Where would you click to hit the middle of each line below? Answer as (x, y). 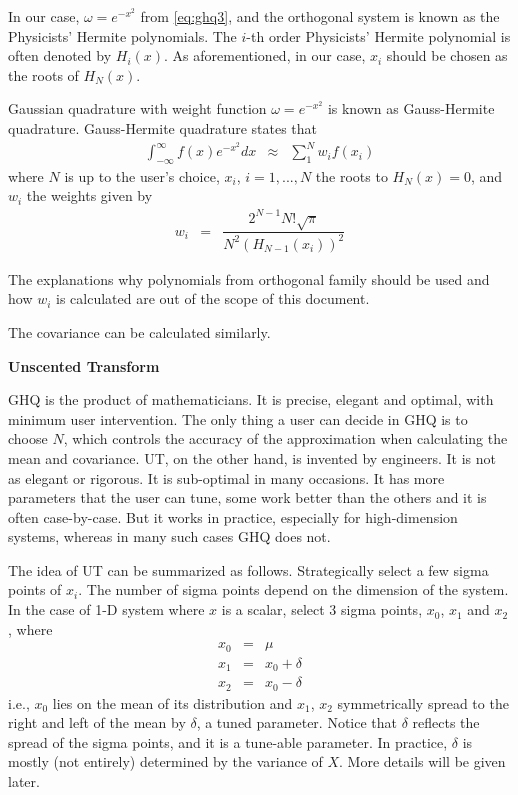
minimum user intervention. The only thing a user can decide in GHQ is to (238, 418)
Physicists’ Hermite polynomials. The (122, 35)
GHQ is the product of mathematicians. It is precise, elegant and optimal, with (251, 399)
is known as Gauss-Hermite (411, 108)
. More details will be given (422, 761)
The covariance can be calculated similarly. (139, 331)
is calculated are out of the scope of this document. (213, 298)
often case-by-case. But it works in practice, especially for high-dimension (233, 516)
